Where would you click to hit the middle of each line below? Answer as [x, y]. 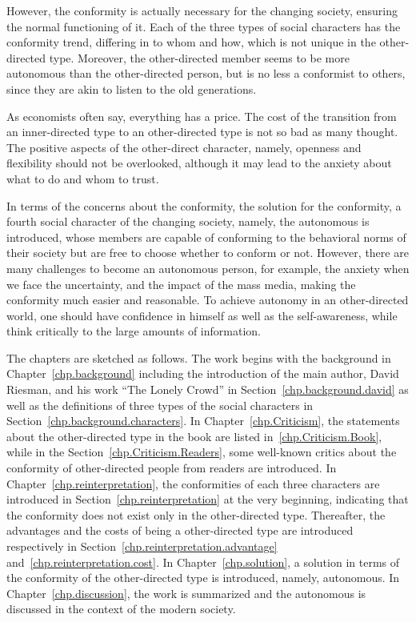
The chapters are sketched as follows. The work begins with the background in [199, 357]
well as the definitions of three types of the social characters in [160, 405]
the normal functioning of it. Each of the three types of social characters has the [204, 26]
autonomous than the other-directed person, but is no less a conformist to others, [206, 73]
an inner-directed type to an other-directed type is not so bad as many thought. [202, 132]
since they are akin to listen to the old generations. [132, 88]
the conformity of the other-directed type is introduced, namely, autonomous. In [203, 578]
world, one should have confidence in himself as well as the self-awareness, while [202, 315]
